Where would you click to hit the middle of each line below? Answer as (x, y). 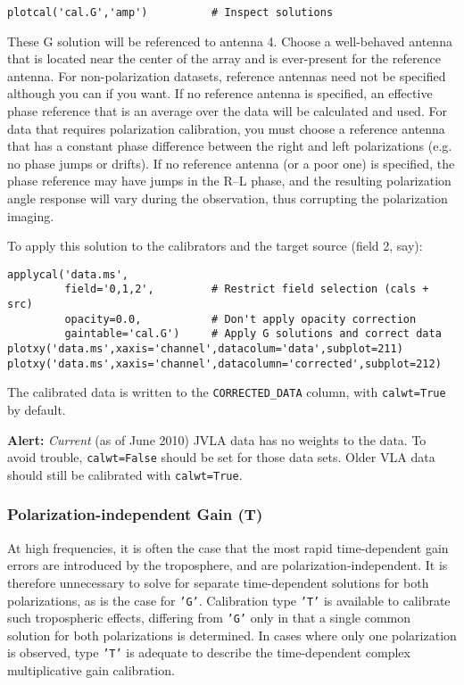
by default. (37, 410)
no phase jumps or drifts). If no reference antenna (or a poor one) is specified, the (231, 163)
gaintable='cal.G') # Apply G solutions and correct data (253, 334)
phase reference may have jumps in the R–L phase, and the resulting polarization (229, 181)
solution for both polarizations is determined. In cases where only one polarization (232, 635)
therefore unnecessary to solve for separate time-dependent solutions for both (218, 582)
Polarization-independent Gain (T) (135, 514)
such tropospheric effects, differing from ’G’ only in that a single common (209, 618)
